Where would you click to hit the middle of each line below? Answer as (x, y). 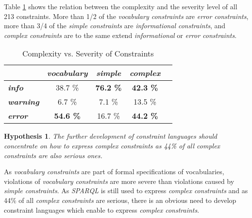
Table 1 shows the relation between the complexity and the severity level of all (121, 6)
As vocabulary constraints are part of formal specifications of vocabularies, (114, 172)
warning (24, 102)
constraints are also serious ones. (53, 155)
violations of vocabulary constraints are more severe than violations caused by (119, 181)
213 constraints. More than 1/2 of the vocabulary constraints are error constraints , (126, 16)
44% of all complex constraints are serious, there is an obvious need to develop (120, 200)
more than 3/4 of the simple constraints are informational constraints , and (115, 26)
